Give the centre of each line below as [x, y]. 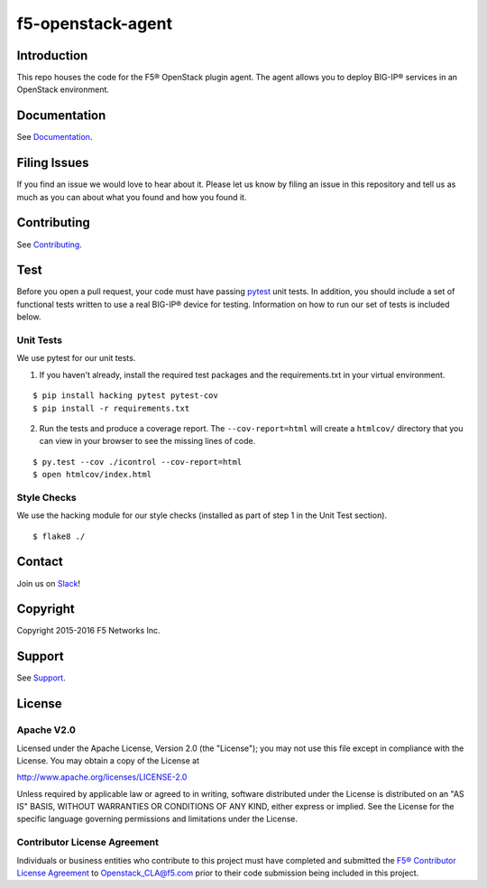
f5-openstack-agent [95, 23]
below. [29, 317]
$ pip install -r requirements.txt [111, 408]
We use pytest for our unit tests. [76, 358]
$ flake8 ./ [59, 536]
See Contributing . [50, 245]
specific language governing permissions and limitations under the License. [157, 819]
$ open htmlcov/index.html [92, 475]
